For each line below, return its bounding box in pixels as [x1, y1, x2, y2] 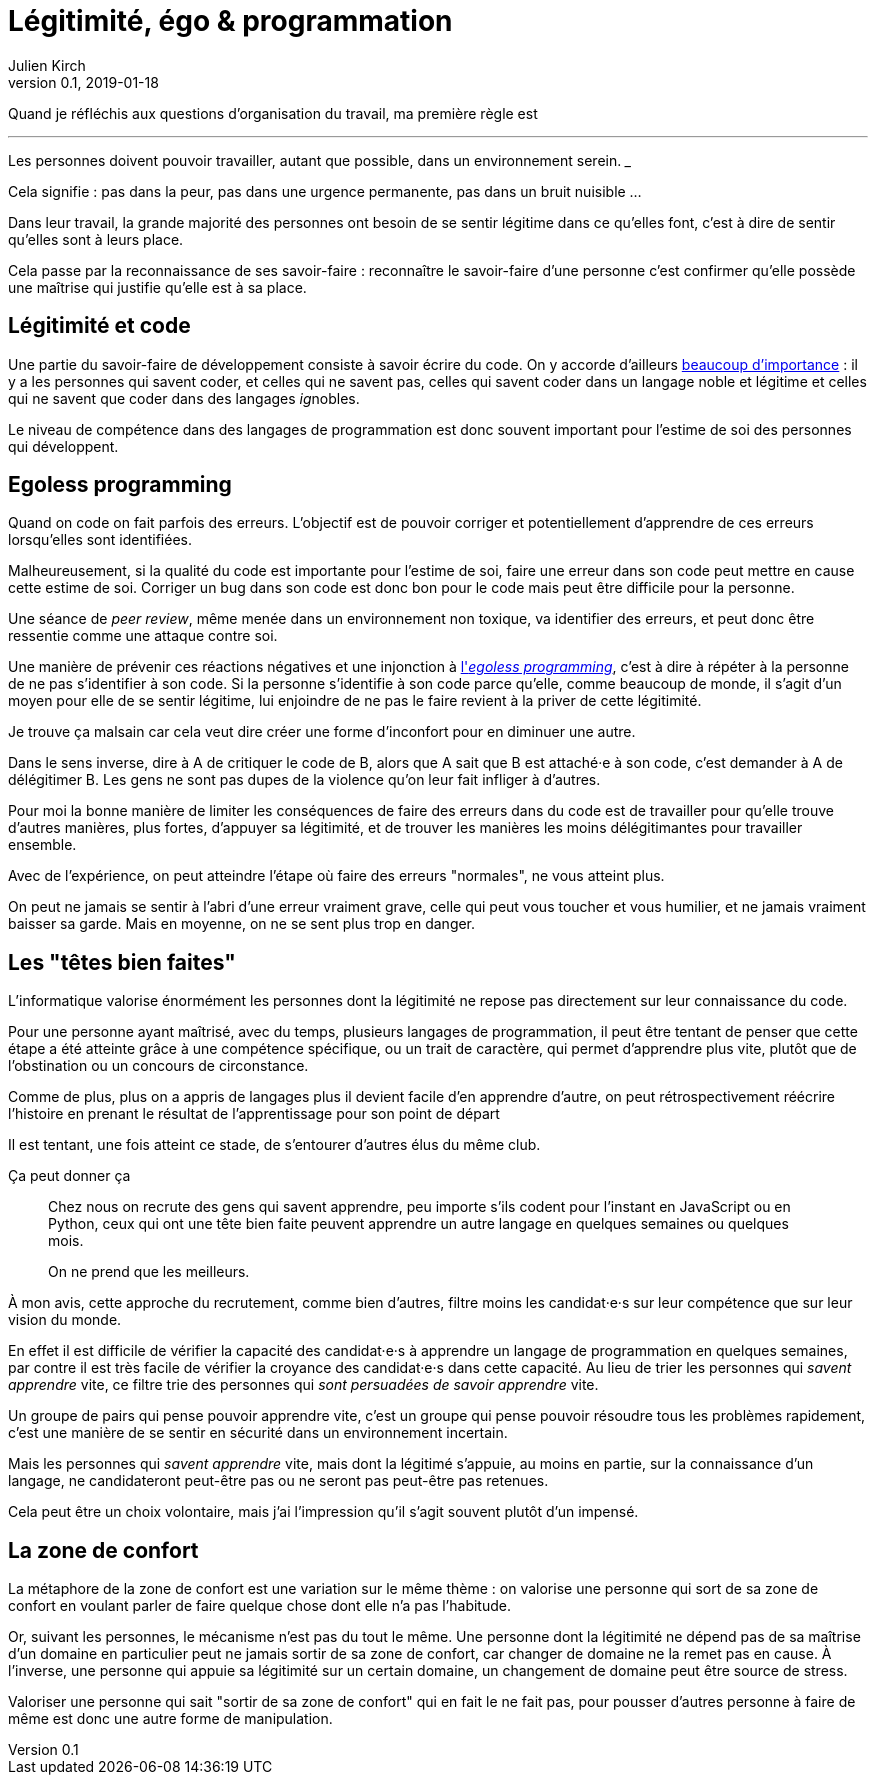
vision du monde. [8, 1311, 122, 1329]
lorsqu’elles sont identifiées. [8, 531, 192, 549]
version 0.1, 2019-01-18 [8, 73, 159, 91]
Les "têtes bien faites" [8, 949, 236, 975]
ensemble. [8, 836, 77, 854]
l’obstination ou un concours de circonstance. [8, 1057, 309, 1075]
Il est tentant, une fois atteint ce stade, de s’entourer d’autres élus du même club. [8, 1136, 541, 1154]
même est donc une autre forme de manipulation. [8, 1710, 333, 1728]
